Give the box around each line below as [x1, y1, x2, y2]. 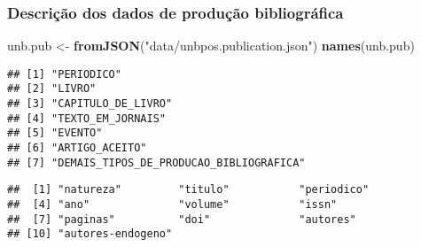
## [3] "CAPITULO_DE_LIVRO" [7, 97, 173, 111]
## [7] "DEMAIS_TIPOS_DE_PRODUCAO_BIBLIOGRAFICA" [7, 156, 306, 169]
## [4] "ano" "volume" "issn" [7, 198, 338, 212]
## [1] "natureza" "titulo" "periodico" [7, 183, 370, 197]
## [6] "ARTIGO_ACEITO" [7, 142, 147, 155]
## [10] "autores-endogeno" [7, 228, 173, 241]
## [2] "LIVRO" [7, 82, 97, 96]
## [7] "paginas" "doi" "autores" [7, 212, 356, 226]
